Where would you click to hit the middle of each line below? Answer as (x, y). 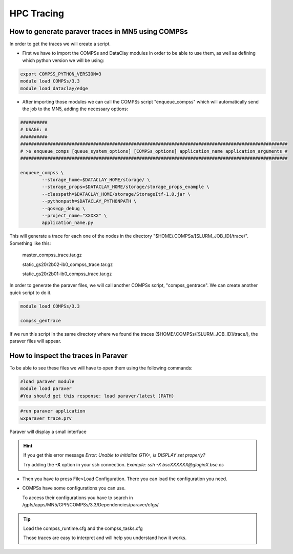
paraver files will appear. (35, 341)
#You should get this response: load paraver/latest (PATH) (97, 396)
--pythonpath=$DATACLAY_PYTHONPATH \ (89, 201)
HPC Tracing (37, 13)
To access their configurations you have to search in (78, 498)
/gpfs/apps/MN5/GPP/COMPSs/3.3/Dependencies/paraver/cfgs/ (90, 505)
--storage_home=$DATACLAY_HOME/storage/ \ (96, 180)
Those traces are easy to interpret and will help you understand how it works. (105, 538)
